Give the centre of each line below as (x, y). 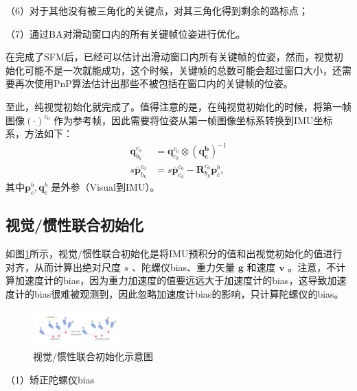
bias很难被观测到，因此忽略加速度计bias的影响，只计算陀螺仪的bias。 (189, 293)
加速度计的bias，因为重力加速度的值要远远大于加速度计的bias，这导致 (171, 280)
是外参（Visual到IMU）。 (105, 186)
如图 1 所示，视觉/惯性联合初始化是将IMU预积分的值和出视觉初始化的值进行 (174, 253)
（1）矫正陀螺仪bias (50, 379)
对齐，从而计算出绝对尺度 (63, 266)
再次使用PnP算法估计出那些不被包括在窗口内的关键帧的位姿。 (154, 83)
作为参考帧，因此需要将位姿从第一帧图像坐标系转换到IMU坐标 (193, 120)
